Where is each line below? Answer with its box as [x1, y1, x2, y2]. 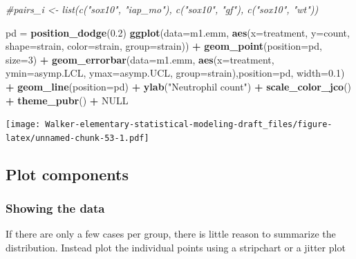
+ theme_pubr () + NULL [6, 93, 129, 107]
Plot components [6, 163, 129, 184]
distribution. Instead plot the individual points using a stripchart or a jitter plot [6, 240, 346, 255]
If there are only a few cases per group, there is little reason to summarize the [6, 227, 336, 241]
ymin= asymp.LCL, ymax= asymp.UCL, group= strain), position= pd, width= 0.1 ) [6, 66, 345, 80]
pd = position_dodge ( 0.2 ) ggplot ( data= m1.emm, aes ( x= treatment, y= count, [6, 25, 350, 39]
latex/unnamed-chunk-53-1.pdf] [6, 133, 149, 143]
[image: [6, 119, 41, 130]
